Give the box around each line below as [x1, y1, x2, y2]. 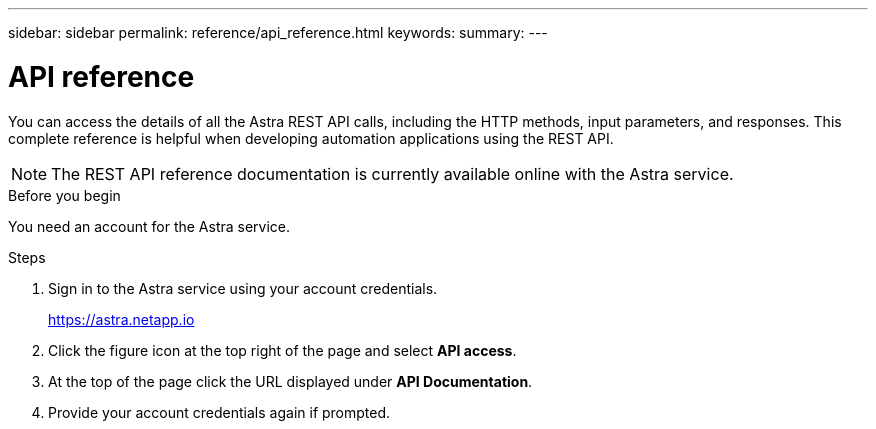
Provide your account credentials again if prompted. [48, 403, 391, 421]
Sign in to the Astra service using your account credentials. [48, 279, 438, 297]
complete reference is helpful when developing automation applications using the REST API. [8, 129, 614, 147]
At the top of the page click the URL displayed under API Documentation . [48, 372, 533, 390]
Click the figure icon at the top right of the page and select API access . [48, 341, 517, 359]
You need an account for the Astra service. [8, 217, 291, 235]
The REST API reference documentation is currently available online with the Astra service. [51, 163, 734, 184]
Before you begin [8, 186, 121, 204]
